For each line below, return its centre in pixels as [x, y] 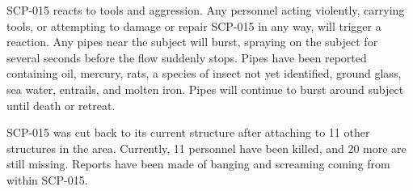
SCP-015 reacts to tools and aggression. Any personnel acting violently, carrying [206, 10]
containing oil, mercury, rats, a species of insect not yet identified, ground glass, [204, 73]
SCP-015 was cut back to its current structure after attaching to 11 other [188, 132]
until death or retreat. [61, 105]
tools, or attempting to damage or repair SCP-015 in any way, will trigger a [194, 25]
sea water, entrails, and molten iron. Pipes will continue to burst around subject [205, 89]
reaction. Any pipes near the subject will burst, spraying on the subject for [192, 42]
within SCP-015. [47, 179]
